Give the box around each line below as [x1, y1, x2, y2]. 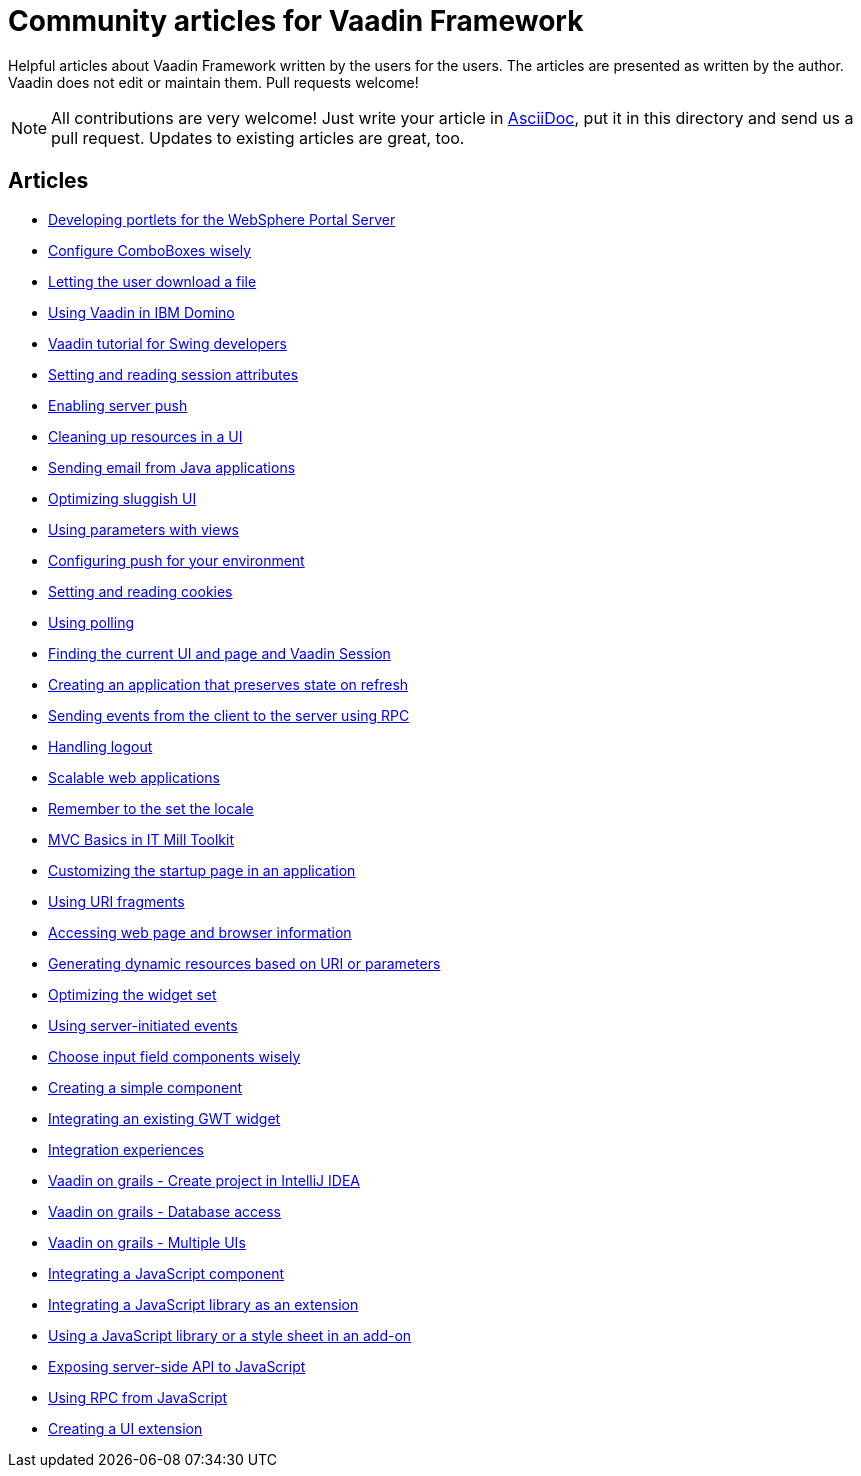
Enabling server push [48, 396, 188, 414]
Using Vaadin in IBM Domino [48, 303, 235, 321]
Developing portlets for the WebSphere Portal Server [48, 210, 396, 228]
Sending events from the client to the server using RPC [48, 706, 410, 724]
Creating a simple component [48, 1078, 243, 1096]
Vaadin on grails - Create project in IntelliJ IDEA [48, 1171, 360, 1189]
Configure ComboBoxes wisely [48, 241, 252, 259]
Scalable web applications [48, 768, 220, 786]
